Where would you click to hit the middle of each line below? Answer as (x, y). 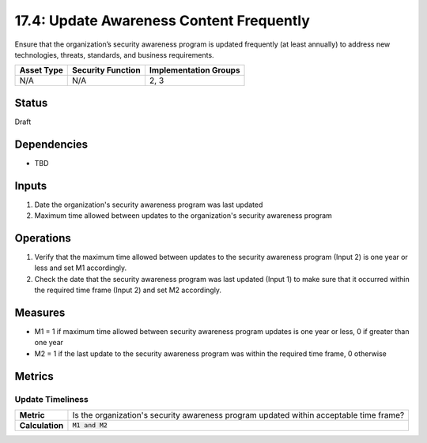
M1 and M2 (90, 425)
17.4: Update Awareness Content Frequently (162, 21)
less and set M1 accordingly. (81, 268)
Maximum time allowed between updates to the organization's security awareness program (183, 216)
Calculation (42, 425)
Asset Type (41, 70)
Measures (40, 312)
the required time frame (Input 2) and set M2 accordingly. (128, 290)
